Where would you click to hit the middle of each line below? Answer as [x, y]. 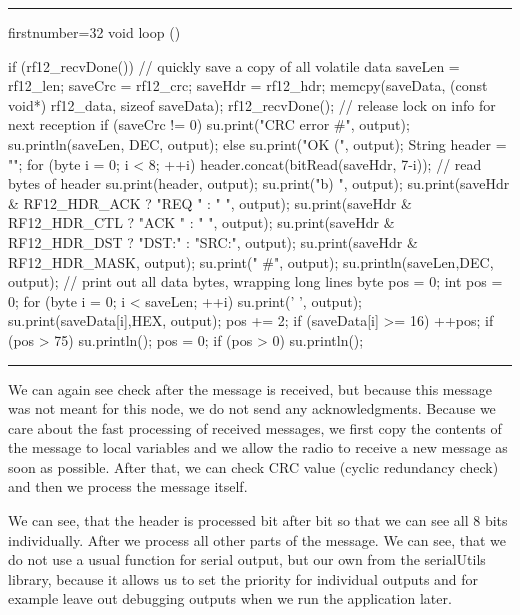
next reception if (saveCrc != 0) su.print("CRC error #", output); [209, 124]
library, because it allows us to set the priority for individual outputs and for [243, 578]
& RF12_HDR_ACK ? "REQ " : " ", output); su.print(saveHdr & [210, 202]
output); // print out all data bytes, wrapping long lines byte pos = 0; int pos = [255, 281]
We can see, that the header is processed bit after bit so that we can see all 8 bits [258, 520]
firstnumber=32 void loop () [94, 32]
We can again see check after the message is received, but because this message [250, 388]
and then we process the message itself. [128, 486]
